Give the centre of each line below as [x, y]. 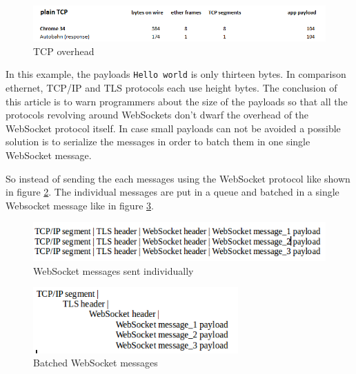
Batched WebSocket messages [96, 363]
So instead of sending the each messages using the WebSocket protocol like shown [178, 178]
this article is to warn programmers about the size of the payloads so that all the [177, 101]
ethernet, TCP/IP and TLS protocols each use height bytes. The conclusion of [171, 88]
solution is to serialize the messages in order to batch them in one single [158, 142]
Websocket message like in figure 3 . [80, 205]
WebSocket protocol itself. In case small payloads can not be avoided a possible [173, 128]
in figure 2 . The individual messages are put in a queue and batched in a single [172, 192]
